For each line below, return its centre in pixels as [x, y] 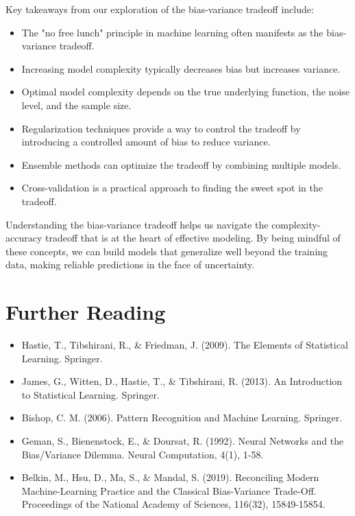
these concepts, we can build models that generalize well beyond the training [167, 251]
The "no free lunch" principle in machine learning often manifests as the [172, 32]
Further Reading [86, 312]
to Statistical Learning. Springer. [90, 394]
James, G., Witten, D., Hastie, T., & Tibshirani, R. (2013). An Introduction [182, 381]
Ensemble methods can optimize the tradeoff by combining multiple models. [181, 164]
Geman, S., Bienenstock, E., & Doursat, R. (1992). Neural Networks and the [183, 441]
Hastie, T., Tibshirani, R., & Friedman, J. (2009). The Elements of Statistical [185, 345]
